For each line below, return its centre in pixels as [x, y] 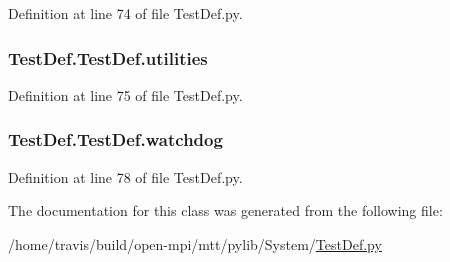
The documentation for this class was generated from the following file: [225, 210]
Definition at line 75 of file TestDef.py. [125, 94]
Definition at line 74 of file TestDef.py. [125, 13]
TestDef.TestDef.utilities [108, 57]
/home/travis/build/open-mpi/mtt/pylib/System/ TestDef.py [195, 243]
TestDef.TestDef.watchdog [115, 139]
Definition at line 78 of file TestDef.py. [125, 176]
